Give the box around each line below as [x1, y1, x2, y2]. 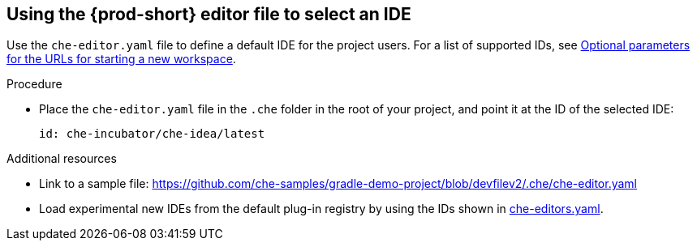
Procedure [6, 77, 62, 92]
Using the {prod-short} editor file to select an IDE [6, 4, 411, 24]
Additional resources [6, 151, 117, 166]
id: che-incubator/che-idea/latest [39, 127, 265, 141]
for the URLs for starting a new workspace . [6, 52, 236, 66]
